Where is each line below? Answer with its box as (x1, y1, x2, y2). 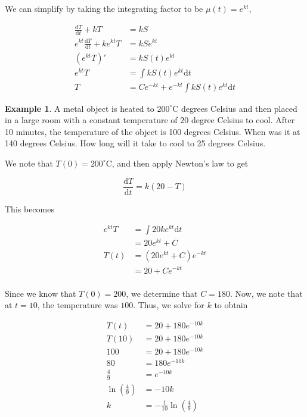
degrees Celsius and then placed (181, 102, 297, 114)
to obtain (214, 299, 248, 311)
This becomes (5, 202, 54, 215)
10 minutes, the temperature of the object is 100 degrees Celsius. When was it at (5, 125, 300, 137)
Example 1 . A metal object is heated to (5, 102, 154, 114)
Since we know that (5, 287, 76, 299)
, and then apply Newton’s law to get (111, 156, 249, 169)
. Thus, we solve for (133, 299, 204, 311)
